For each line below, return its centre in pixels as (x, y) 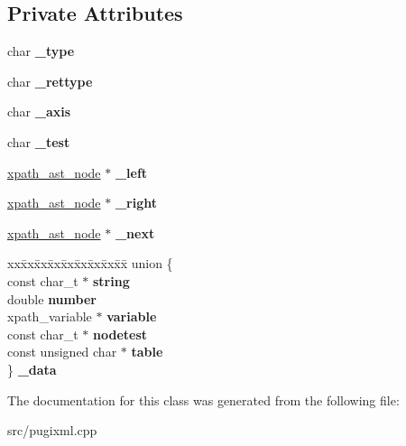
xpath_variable (50, 316)
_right (136, 203)
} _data (32, 369)
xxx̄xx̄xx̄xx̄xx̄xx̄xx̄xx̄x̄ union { (90, 263)
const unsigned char (62, 352)
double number (52, 298)
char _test (39, 141)
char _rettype (50, 81)
